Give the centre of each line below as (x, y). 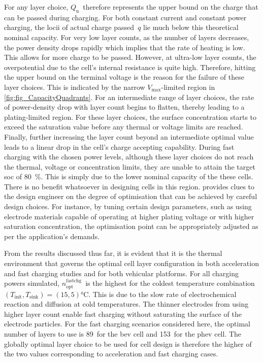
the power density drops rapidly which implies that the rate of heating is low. (125, 47)
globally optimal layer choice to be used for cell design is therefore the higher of (128, 343)
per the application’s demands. (52, 236)
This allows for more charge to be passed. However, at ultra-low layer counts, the (130, 57)
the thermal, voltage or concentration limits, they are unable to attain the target (130, 166)
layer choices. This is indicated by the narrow (75, 87)
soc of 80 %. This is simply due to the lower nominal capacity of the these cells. (129, 176)
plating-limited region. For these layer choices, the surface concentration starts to (130, 117)
